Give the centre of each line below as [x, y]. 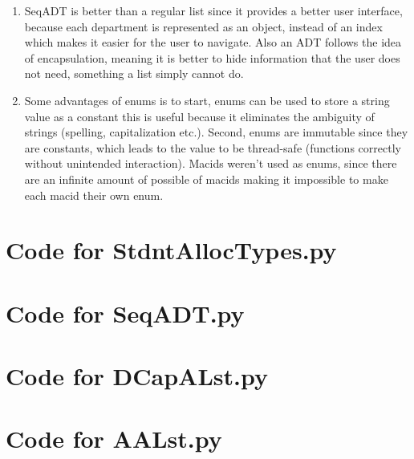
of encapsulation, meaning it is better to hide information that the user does [212, 57]
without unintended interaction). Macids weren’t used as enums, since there [211, 163]
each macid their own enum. [94, 195]
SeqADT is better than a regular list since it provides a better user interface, [213, 10]
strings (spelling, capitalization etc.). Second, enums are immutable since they [216, 132]
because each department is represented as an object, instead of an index [203, 26]
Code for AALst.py [114, 439]
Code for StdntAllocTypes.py [171, 250]
